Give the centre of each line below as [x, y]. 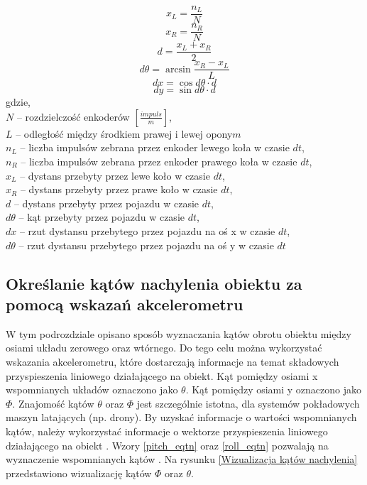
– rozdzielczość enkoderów [73, 116]
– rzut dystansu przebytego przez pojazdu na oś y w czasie [146, 245]
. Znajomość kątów [53, 403]
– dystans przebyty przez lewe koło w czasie [115, 175]
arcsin [178, 69]
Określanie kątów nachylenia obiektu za [154, 283]
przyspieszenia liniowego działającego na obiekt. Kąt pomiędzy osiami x [162, 375]
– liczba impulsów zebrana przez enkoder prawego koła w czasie [159, 162]
